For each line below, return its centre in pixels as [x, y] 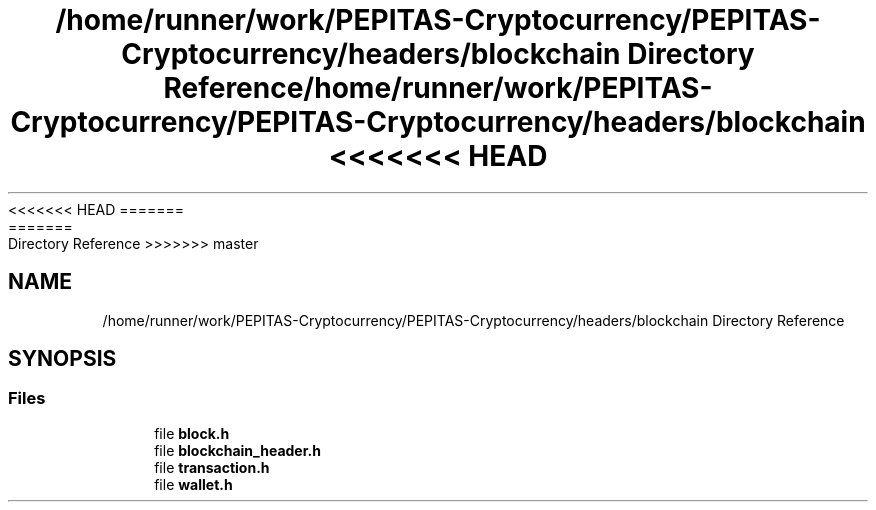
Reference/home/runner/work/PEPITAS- [438, 88]
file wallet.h [193, 484]
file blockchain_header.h [237, 450]
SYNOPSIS [62, 359]
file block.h [192, 433]
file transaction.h [212, 467]
